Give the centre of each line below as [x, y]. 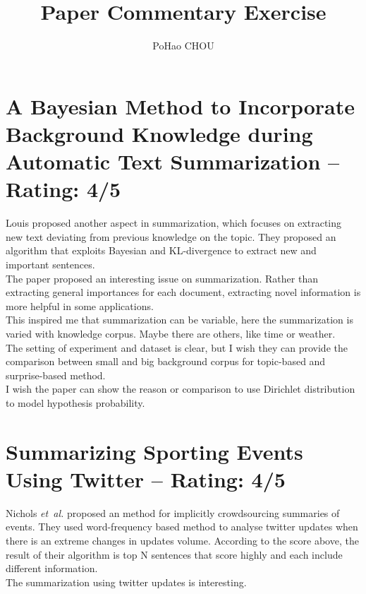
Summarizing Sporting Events [154, 451]
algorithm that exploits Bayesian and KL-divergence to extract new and [161, 250]
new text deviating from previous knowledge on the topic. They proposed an [171, 236]
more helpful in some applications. [80, 305]
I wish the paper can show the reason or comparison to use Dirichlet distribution [181, 389]
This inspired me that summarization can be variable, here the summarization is [179, 320]
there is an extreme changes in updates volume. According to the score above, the [182, 541]
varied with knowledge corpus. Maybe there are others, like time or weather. [171, 333]
